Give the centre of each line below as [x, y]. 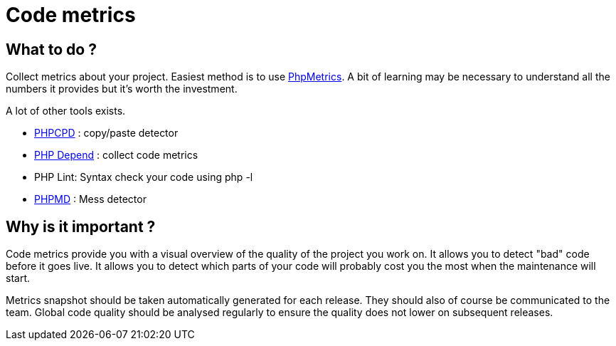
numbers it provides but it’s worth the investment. [122, 89]
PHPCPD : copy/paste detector [106, 133]
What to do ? [51, 49]
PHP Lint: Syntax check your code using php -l [144, 177]
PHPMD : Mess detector [90, 199]
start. [18, 278]
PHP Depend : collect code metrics [116, 155]
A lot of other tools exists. [66, 111]
